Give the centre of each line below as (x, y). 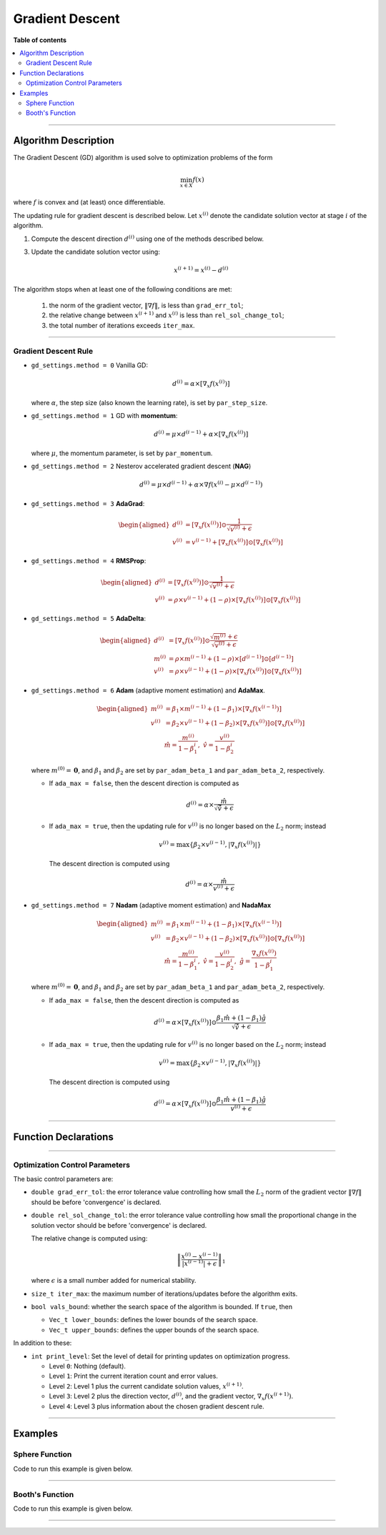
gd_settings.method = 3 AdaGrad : (88, 503)
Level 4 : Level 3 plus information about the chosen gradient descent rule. (157, 1406)
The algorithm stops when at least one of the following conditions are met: (123, 289)
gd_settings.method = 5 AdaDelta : (89, 619)
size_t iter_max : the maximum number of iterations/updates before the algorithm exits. (164, 1293)
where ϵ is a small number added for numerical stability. (114, 1281)
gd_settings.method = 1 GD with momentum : (104, 416)
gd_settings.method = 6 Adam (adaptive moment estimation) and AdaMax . (148, 690)
